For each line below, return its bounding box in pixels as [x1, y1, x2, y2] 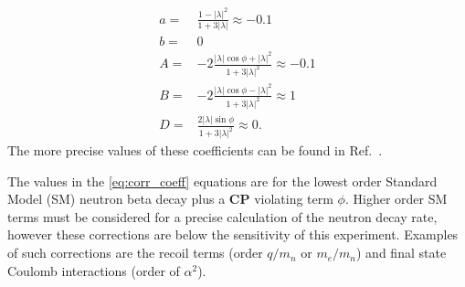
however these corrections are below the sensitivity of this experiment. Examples [7, 225, 459, 244]
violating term [254, 189, 333, 208]
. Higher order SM [344, 189, 448, 208]
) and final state [356, 243, 447, 262]
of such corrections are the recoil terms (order [7, 243, 263, 262]
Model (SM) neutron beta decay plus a [7, 189, 226, 208]
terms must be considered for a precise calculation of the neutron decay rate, [7, 207, 438, 226]
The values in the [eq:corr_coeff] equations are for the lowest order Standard [7, 171, 438, 190]
